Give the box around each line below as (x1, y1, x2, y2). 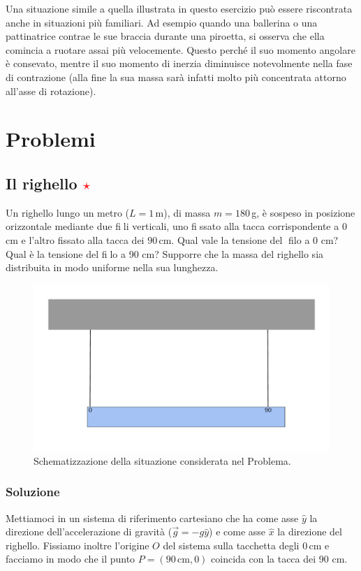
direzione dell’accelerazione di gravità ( (6, 524, 172, 539)
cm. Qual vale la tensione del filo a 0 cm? (159, 232, 339, 247)
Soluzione (6, 483, 60, 500)
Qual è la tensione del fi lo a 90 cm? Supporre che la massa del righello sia (6, 246, 324, 261)
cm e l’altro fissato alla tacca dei (6, 232, 145, 247)
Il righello (6, 172, 78, 194)
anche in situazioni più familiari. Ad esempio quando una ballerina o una (6, 15, 318, 29)
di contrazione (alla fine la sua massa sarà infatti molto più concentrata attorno (6, 69, 346, 84)
